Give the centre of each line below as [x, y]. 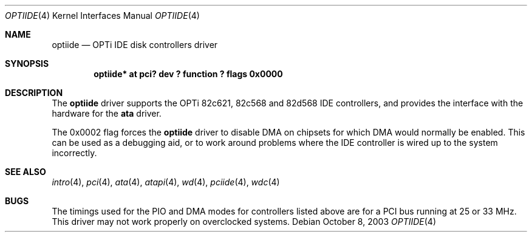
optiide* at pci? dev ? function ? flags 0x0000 [188, 74]
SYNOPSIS [27, 64]
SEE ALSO [26, 172]
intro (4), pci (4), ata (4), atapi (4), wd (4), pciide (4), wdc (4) [166, 182]
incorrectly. [74, 153]
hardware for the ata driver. [107, 113]
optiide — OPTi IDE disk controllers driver [135, 45]
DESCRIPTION [34, 93]
